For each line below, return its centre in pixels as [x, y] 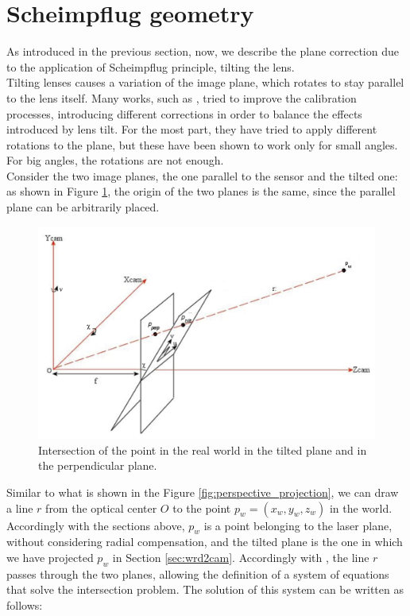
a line [20, 508]
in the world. [361, 508]
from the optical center [101, 508]
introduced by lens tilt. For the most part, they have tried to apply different [192, 129]
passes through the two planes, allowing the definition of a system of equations [198, 573]
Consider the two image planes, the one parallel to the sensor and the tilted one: [202, 175]
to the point [202, 508]
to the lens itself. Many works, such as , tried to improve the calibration [182, 97]
